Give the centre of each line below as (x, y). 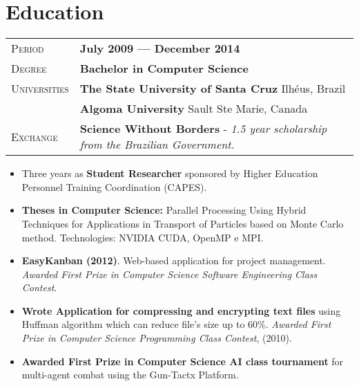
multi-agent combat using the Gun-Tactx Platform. (130, 375)
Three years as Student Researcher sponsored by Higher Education (170, 173)
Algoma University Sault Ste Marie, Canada (194, 109)
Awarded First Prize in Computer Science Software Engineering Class (169, 274)
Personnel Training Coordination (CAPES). (114, 186)
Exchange (35, 136)
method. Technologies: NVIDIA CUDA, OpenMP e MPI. (143, 237)
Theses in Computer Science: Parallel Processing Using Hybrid (164, 210)
